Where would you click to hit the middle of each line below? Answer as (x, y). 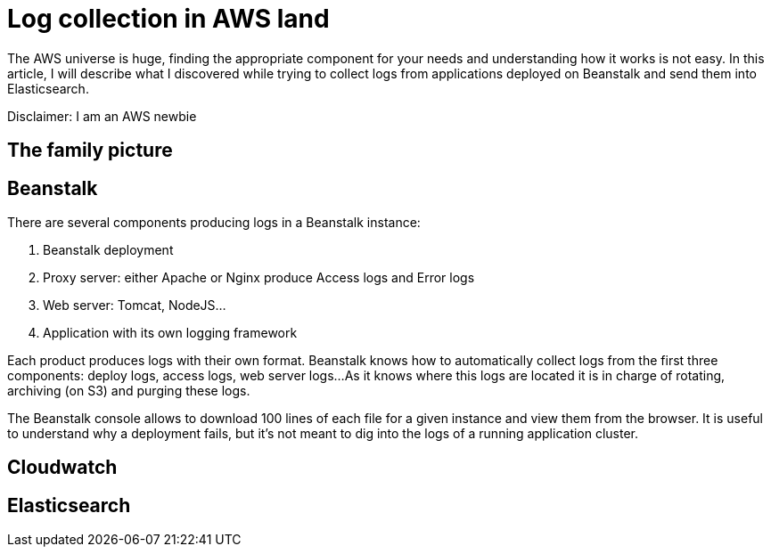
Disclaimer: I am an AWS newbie (102, 116)
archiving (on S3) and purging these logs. (129, 391)
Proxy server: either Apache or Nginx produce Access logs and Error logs (259, 278)
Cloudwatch (62, 468)
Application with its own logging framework (170, 333)
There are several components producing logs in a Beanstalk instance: (214, 223)
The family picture (90, 151)
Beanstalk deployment (108, 250)
